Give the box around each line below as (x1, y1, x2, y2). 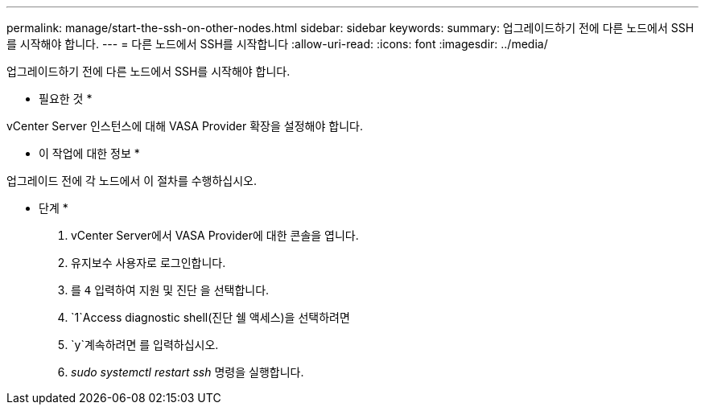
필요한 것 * (39, 92, 93, 105)
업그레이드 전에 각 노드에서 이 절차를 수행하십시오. (6, 174, 258, 187)
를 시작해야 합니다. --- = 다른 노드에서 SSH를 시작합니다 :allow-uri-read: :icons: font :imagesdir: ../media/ (6, 37, 548, 51)
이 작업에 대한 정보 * (39, 146, 140, 160)
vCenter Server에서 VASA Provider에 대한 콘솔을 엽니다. (71, 228, 359, 242)
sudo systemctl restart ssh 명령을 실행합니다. (71, 365, 304, 379)
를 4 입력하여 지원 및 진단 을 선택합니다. (71, 283, 270, 297)
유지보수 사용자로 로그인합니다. (71, 256, 226, 269)
